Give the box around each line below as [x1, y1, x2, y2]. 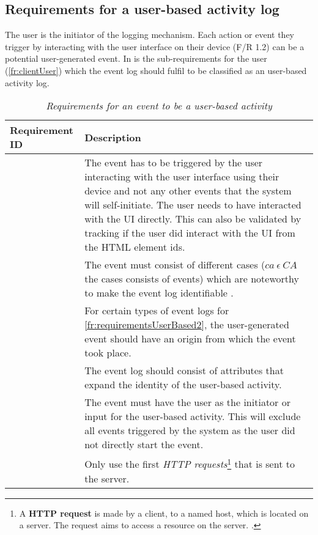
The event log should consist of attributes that [84, 363, 284, 378]
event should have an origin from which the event [84, 331, 296, 346]
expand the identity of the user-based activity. [84, 377, 282, 392]
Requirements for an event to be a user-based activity [46, 98, 272, 113]
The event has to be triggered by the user [84, 155, 263, 170]
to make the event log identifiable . [84, 286, 234, 300]
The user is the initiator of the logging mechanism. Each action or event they [5, 28, 295, 41]
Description [84, 130, 141, 144]
